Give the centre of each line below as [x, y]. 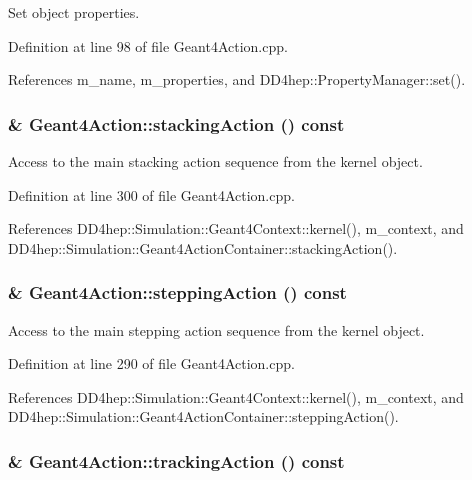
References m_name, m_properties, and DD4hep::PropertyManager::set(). [237, 79]
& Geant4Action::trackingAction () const [176, 460]
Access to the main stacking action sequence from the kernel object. [215, 161]
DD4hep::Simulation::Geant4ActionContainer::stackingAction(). [203, 247]
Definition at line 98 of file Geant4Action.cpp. [148, 45]
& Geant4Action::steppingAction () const [177, 292]
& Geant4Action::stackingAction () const [176, 123]
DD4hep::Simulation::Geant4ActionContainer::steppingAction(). [203, 416]
